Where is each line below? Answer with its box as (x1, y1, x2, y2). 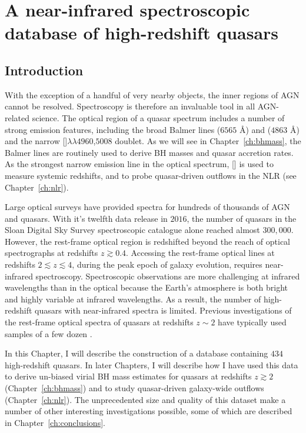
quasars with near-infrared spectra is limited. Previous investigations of (35, 304, 292, 317)
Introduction (5, 61, 84, 79)
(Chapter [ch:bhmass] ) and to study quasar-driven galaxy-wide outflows (5, 382, 264, 394)
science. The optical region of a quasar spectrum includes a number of (32, 111, 285, 124)
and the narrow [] (5, 135, 68, 147)
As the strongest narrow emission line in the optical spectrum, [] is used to (5, 158, 274, 170)
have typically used (218, 316, 287, 328)
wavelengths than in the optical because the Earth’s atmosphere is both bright (5, 281, 288, 294)
